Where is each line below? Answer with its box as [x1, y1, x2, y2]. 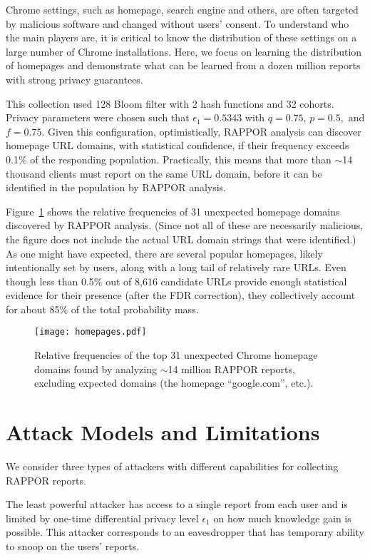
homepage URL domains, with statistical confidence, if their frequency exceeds [6, 138, 349, 153]
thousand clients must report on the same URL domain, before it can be [6, 166, 322, 181]
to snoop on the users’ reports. [6, 539, 140, 553]
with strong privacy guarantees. [6, 71, 143, 86]
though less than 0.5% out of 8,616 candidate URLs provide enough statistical [6, 273, 347, 288]
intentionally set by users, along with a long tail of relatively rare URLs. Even [6, 260, 346, 275]
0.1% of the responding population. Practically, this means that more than [6, 151, 332, 166]
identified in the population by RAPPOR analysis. [6, 180, 227, 195]
